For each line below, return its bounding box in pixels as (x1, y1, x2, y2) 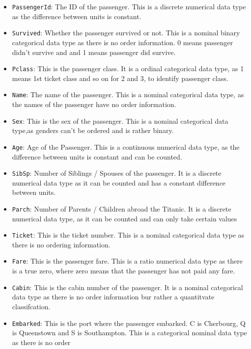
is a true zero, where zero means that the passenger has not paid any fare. (12, 266, 235, 276)
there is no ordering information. (12, 239, 111, 249)
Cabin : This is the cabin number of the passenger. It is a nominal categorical (12, 282, 243, 292)
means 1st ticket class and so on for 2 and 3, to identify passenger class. (12, 73, 228, 83)
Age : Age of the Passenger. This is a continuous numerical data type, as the (12, 141, 240, 152)
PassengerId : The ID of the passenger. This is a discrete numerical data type (12, 1, 246, 11)
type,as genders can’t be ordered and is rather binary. (12, 125, 174, 135)
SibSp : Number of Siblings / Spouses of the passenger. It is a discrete (12, 168, 222, 178)
